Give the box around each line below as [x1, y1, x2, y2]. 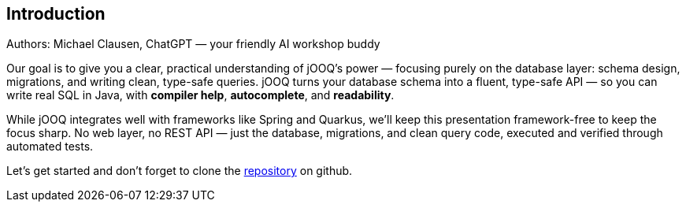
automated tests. [6, 139, 94, 154]
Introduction [6, 4, 106, 24]
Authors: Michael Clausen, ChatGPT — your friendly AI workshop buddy [6, 37, 380, 51]
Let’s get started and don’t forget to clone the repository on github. [6, 164, 353, 178]
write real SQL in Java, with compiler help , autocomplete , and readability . [6, 88, 395, 102]
